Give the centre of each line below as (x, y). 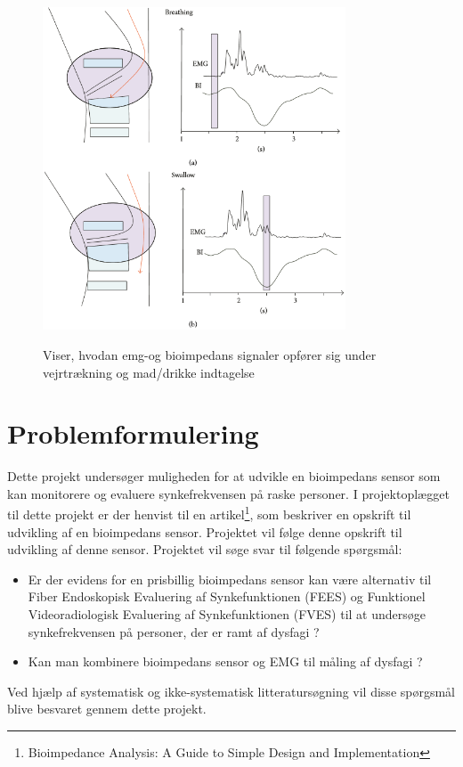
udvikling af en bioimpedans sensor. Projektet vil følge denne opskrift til (205, 531)
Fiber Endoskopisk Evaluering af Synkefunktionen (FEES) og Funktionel (227, 596)
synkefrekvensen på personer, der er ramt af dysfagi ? (174, 631)
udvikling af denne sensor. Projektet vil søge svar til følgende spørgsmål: (205, 549)
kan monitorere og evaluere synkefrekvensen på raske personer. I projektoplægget (228, 493)
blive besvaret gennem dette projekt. (107, 709)
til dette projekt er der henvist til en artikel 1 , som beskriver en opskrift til (209, 513)
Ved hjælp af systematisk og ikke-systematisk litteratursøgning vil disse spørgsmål (231, 691)
